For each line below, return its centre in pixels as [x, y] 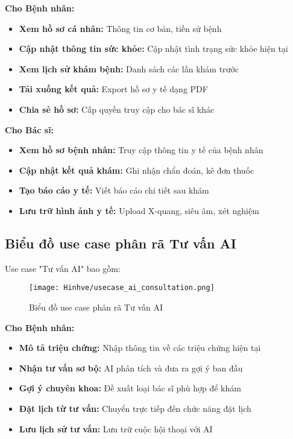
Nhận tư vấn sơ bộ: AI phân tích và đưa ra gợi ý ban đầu [131, 368]
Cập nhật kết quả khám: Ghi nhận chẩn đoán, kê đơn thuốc [137, 170]
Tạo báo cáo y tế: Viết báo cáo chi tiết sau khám [114, 190]
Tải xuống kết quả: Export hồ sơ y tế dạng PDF [113, 89]
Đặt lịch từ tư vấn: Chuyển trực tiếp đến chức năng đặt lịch [135, 408]
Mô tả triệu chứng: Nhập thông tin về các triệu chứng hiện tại [140, 348]
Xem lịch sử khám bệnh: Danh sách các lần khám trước [129, 68]
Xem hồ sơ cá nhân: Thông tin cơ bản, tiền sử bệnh [120, 28]
